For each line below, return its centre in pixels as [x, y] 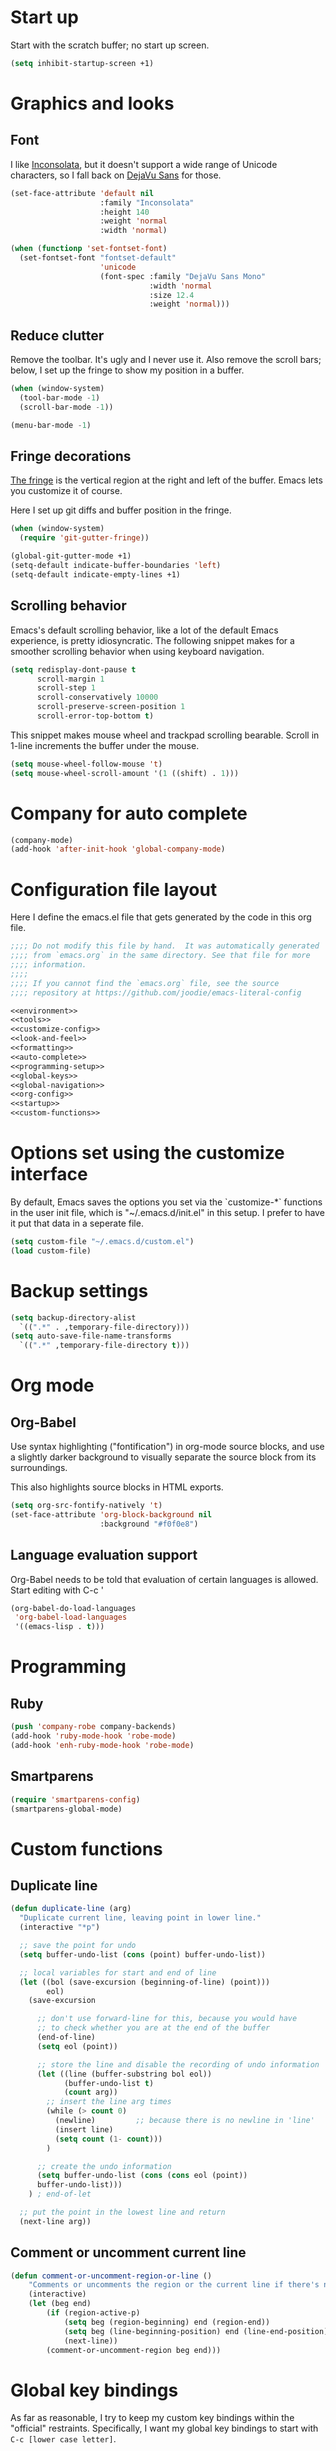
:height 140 [124, 212]
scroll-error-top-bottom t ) [95, 716]
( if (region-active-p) [93, 2313]
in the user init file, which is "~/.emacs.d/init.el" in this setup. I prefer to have [167, 1212]
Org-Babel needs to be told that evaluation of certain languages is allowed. [164, 1579]
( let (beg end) [60, 2304]
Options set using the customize [147, 1153]
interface [49, 1174]
